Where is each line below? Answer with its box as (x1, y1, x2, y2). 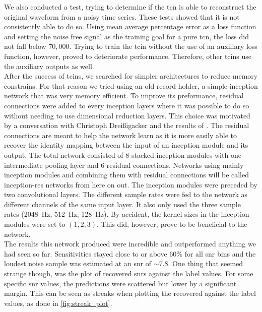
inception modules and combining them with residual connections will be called (4, 169, 249, 180)
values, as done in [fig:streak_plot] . (4, 297, 112, 308)
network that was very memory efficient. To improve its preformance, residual (4, 90, 244, 101)
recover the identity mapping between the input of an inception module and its (4, 140, 248, 150)
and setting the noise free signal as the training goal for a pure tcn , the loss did (4, 31, 249, 41)
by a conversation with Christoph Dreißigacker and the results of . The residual (4, 120, 249, 131)
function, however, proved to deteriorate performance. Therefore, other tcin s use (4, 50, 251, 61)
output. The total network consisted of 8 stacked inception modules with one (4, 149, 241, 160)
